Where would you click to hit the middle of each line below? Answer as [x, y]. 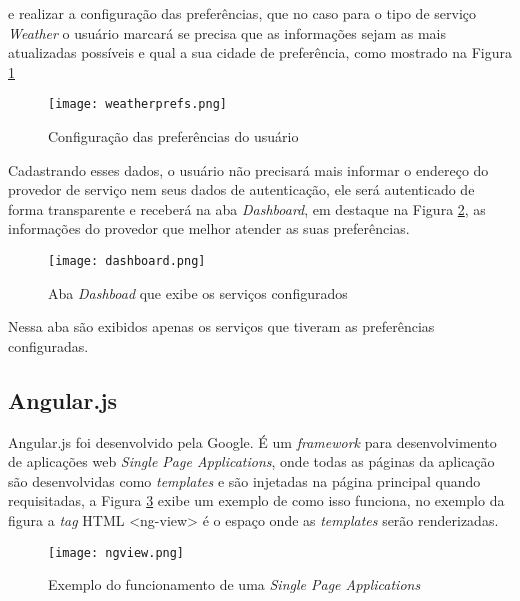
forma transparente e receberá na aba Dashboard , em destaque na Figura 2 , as [247, 208]
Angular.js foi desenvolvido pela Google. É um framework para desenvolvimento [252, 441]
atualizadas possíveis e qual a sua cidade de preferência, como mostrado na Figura [260, 52]
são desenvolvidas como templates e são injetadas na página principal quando [244, 480]
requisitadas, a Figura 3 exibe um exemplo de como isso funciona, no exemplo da [256, 500]
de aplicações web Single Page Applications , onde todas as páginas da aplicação [251, 461]
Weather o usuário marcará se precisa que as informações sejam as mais [227, 32]
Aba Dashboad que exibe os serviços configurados [198, 292]
